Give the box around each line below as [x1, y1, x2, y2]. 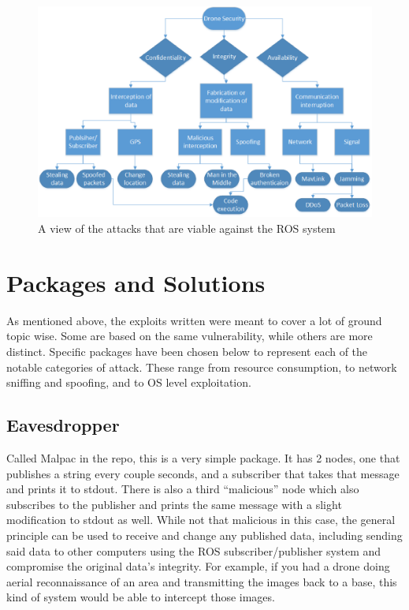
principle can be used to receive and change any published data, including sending [6, 526, 403, 543]
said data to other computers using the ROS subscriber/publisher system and [6, 542, 381, 559]
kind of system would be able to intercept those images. [6, 589, 275, 605]
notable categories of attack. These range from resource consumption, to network [6, 358, 397, 375]
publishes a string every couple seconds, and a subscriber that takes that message [6, 465, 400, 481]
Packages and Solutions [6, 266, 266, 298]
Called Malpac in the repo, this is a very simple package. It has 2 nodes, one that [6, 449, 400, 466]
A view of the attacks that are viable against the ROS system [38, 220, 336, 237]
